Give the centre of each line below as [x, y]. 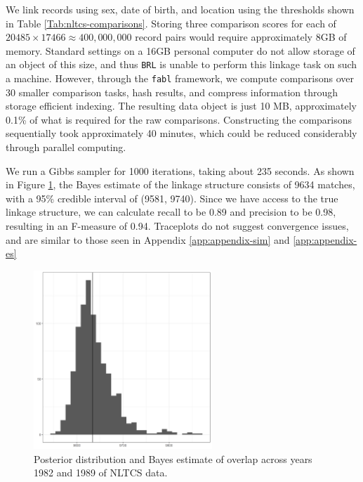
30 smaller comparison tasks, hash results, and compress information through [172, 92]
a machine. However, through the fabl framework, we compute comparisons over [180, 78]
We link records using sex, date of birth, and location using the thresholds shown [180, 9]
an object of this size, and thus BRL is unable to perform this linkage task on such [181, 64]
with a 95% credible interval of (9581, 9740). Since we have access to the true [172, 198]
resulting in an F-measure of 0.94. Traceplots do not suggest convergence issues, [177, 226]
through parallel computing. [66, 147]
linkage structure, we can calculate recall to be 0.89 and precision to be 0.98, [171, 212]
